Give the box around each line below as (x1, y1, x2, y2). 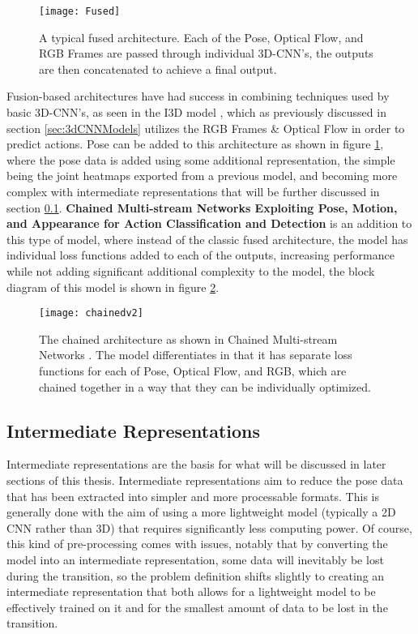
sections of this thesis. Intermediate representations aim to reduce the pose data (6, 471, 403, 488)
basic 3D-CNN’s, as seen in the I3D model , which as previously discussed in (6, 104, 386, 121)
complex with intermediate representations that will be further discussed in (6, 183, 380, 199)
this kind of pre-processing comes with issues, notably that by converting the (6, 535, 388, 552)
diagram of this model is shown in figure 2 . (6, 278, 220, 295)
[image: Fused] (39, 6, 121, 17)
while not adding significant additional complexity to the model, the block (6, 262, 375, 279)
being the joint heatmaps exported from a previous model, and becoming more (6, 167, 398, 184)
